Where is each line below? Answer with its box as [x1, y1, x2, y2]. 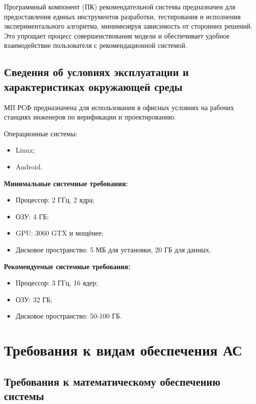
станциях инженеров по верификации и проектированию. [4, 112, 176, 122]
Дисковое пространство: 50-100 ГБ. [15, 311, 122, 321]
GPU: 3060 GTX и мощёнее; [15, 228, 104, 238]
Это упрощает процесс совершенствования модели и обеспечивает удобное [4, 30, 230, 40]
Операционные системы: [4, 128, 78, 138]
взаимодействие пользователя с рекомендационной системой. [4, 40, 187, 50]
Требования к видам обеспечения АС [4, 340, 242, 360]
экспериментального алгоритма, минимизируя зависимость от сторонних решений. [4, 21, 253, 31]
